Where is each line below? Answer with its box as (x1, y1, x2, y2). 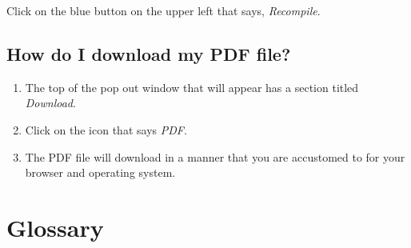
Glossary (6, 210, 104, 243)
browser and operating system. (25, 164, 176, 181)
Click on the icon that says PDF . (25, 121, 187, 138)
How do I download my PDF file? (6, 41, 291, 66)
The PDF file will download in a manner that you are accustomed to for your (25, 148, 405, 165)
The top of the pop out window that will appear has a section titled (25, 78, 359, 95)
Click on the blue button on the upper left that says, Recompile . (6, 2, 321, 18)
